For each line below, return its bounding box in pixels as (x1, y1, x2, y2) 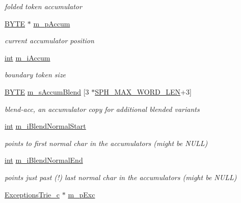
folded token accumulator (5, 1, 82, 11)
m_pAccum (33, 18, 70, 28)
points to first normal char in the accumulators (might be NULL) (5, 137, 208, 148)
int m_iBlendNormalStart (5, 121, 86, 131)
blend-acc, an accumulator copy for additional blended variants (5, 103, 200, 114)
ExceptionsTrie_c (5, 189, 60, 199)
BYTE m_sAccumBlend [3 (5, 86, 89, 97)
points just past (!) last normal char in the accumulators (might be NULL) (5, 171, 237, 182)
